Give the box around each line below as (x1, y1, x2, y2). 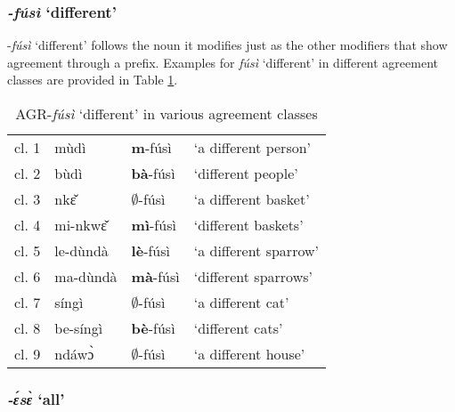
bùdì (54, 163, 83, 183)
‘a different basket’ (193, 189, 310, 209)
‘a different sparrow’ (193, 240, 319, 261)
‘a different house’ (193, 343, 305, 364)
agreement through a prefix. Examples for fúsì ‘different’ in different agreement (7, 53, 438, 71)
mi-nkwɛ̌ (54, 214, 108, 235)
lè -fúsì (131, 240, 170, 261)
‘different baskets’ (193, 214, 304, 235)
